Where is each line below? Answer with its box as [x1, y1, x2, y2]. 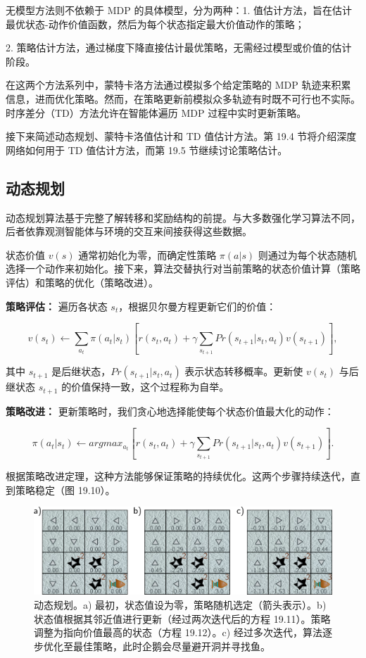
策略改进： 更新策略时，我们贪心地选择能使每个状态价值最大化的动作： [6, 403, 334, 418]
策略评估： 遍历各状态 [6, 298, 108, 313]
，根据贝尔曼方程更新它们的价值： [118, 298, 277, 313]
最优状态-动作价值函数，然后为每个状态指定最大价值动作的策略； [6, 16, 305, 31]
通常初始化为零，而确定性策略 [78, 247, 217, 262]
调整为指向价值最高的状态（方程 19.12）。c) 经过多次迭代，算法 [34, 625, 322, 640]
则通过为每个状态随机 [258, 247, 357, 262]
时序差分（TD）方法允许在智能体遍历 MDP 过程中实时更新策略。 [6, 105, 307, 120]
